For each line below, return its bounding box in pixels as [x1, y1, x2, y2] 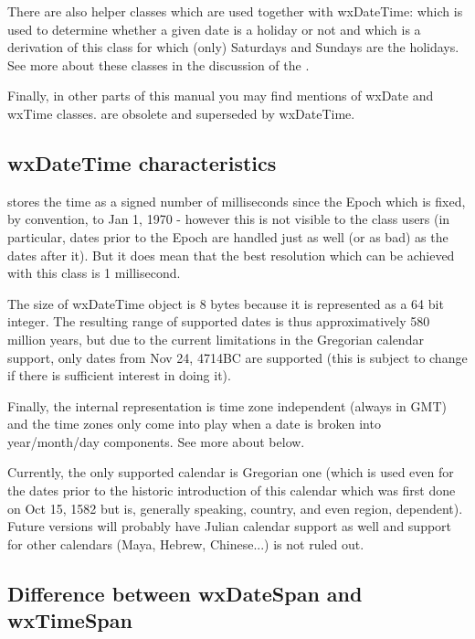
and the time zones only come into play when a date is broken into [7, 414, 381, 433]
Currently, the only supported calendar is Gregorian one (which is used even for [7, 463, 454, 482]
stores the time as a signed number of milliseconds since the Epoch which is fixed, [7, 191, 466, 210]
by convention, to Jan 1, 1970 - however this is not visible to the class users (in [7, 209, 450, 229]
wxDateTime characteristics [7, 148, 277, 176]
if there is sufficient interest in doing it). [7, 366, 231, 385]
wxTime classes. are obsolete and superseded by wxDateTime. [7, 103, 355, 122]
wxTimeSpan [7, 606, 132, 634]
